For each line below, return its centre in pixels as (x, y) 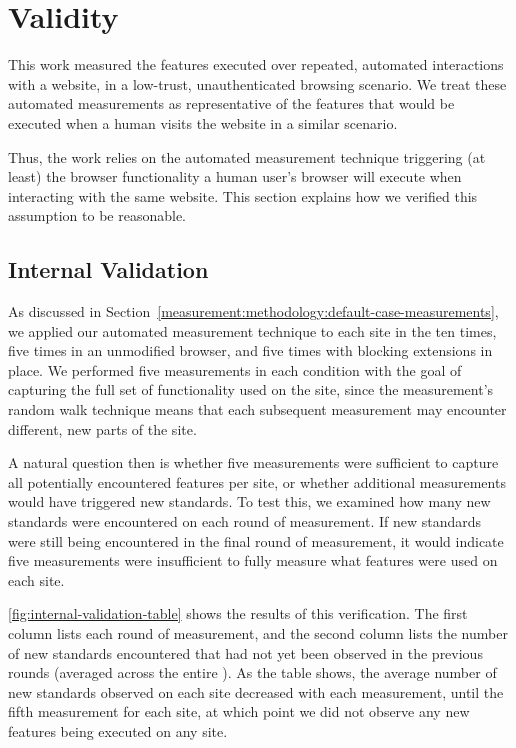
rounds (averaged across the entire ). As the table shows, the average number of (252, 672)
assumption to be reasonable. (97, 215)
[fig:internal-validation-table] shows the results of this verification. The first (238, 613)
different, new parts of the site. (102, 428)
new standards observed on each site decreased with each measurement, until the (256, 691)
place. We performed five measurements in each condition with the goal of (235, 369)
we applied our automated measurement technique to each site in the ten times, (252, 330)
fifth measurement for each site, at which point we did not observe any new (239, 711)
